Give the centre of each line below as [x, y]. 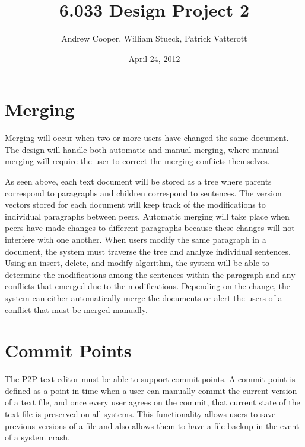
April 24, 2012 [154, 58]
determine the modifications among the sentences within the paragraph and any [150, 274]
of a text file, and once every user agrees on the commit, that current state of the [152, 402]
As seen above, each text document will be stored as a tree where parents [138, 181]
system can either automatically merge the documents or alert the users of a [144, 297]
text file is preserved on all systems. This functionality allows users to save [140, 414]
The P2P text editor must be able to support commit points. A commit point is [150, 379]
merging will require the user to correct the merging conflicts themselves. [137, 161]
